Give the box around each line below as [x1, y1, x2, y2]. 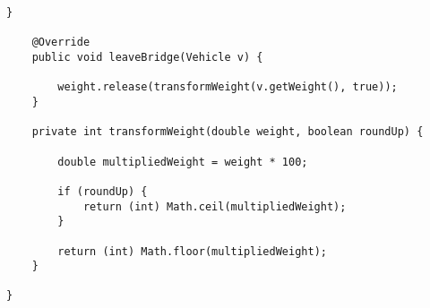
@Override [31, 36, 90, 49]
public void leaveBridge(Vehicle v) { [31, 50, 263, 64]
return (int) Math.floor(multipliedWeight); [57, 244, 327, 258]
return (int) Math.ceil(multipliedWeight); [82, 200, 347, 213]
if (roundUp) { [57, 184, 148, 198]
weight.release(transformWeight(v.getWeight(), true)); [57, 81, 398, 94]
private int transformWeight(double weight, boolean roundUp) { [31, 125, 424, 139]
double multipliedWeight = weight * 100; [57, 155, 308, 168]
